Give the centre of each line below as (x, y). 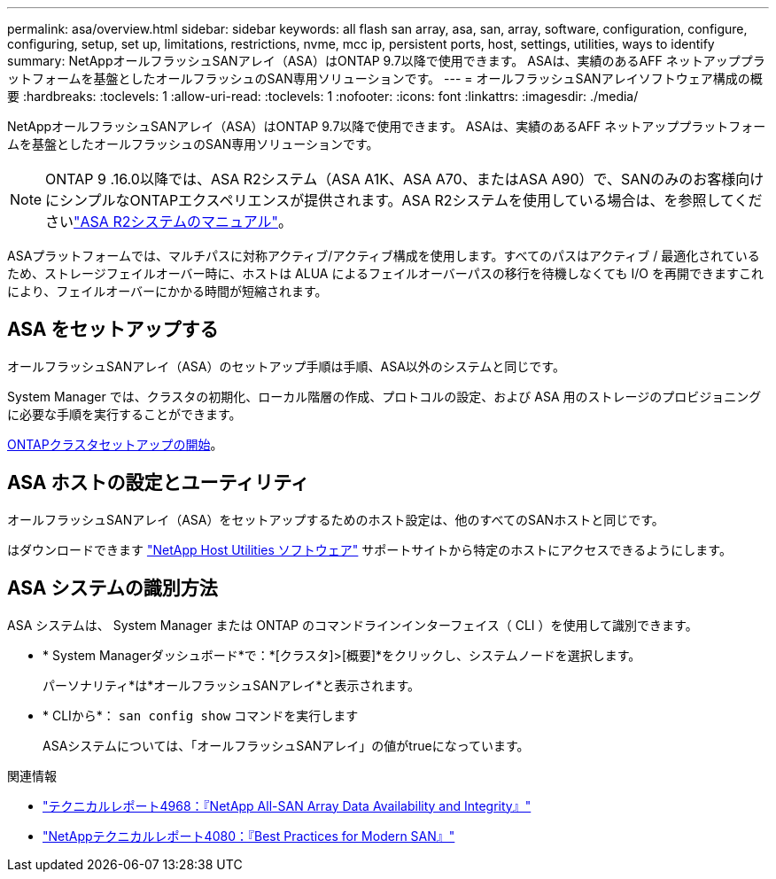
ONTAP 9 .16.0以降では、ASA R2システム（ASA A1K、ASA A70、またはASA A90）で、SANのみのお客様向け (405, 179)
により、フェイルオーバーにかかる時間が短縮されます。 (167, 291)
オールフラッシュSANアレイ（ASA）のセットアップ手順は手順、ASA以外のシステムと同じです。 (286, 366)
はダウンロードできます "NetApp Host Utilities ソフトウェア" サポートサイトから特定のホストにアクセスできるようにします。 (369, 549)
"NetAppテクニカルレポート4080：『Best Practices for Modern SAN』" (249, 836)
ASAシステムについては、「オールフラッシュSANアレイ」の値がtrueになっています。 (286, 745)
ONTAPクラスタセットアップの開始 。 (115, 444)
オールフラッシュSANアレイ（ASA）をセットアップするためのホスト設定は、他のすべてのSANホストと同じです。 (336, 519)
